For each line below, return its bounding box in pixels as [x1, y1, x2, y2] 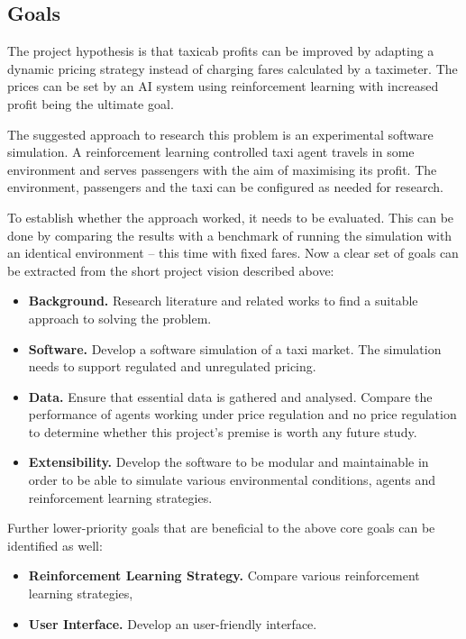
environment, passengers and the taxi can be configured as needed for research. [7, 178, 443, 196]
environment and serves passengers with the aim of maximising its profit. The [7, 160, 437, 178]
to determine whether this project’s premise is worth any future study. [28, 422, 417, 441]
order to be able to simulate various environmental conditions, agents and [28, 470, 435, 489]
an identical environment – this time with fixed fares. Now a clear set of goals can [7, 243, 459, 262]
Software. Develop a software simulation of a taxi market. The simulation [28, 339, 442, 358]
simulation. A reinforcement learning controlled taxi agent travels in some [7, 142, 415, 161]
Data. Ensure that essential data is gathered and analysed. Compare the [28, 387, 433, 406]
